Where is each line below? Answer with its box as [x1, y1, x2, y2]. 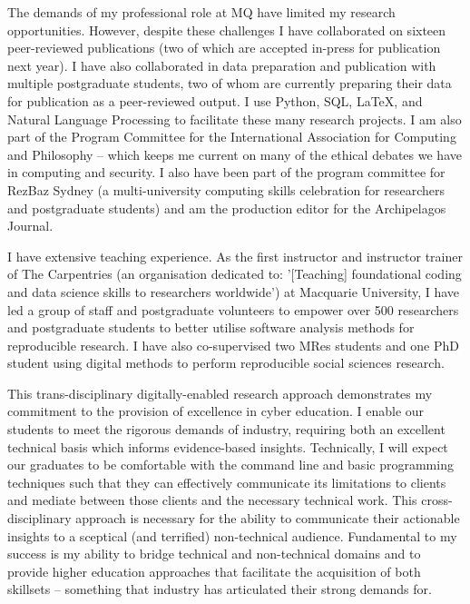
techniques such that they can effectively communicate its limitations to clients [7, 472, 446, 491]
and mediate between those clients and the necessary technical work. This [7, 490, 417, 510]
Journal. [7, 216, 54, 235]
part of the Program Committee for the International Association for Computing [7, 127, 456, 146]
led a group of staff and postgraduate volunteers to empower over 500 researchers [7, 300, 459, 319]
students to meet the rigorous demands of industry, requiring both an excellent [7, 420, 446, 439]
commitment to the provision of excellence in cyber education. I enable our [7, 401, 425, 421]
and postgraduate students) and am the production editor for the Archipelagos [7, 198, 446, 217]
